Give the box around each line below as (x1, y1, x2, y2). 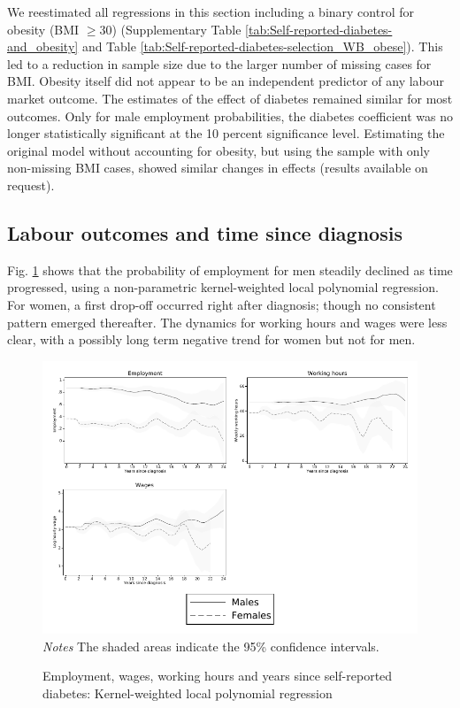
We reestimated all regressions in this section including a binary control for (7, 3, 414, 20)
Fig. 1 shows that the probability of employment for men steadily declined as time (7, 260, 453, 279)
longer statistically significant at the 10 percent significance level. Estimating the (7, 124, 445, 142)
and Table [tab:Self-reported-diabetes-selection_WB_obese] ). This (81, 37, 443, 56)
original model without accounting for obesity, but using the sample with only (7, 141, 430, 159)
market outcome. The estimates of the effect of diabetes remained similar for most (7, 88, 453, 107)
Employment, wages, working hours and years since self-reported (42, 666, 393, 685)
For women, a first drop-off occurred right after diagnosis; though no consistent (7, 295, 436, 313)
